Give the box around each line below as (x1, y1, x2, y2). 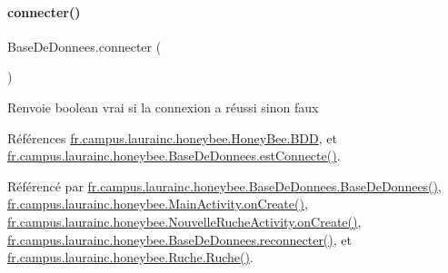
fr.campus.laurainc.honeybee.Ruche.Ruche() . (7, 248, 254, 267)
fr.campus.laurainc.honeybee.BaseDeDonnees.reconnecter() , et (7, 229, 352, 249)
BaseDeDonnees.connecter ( (7, 36, 162, 55)
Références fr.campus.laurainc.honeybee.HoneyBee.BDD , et (7, 128, 337, 147)
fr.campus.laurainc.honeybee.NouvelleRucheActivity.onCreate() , (7, 211, 362, 230)
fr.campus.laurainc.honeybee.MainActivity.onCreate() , (7, 194, 308, 213)
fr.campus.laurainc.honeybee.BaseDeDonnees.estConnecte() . (7, 146, 341, 165)
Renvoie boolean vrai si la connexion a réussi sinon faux (7, 97, 319, 116)
